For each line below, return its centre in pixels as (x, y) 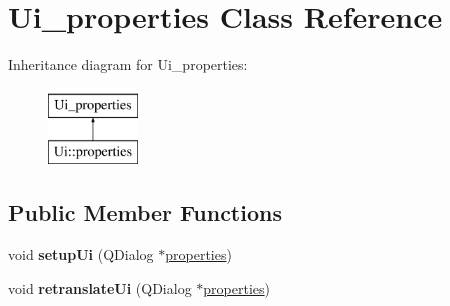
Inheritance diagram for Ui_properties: (128, 64)
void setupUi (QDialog (81, 254)
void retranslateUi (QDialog (100, 287)
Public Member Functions (145, 212)
